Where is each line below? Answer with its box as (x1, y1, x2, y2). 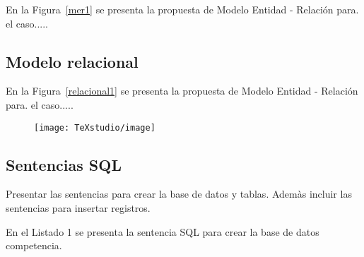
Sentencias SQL (6, 153, 122, 175)
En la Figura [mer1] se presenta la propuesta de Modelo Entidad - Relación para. (6, 2, 359, 16)
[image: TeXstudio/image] (34, 122, 155, 133)
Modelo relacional (6, 50, 139, 72)
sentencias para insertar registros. (6, 201, 151, 215)
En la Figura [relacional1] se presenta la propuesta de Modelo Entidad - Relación (6, 83, 358, 98)
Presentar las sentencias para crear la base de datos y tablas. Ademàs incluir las (6, 186, 352, 201)
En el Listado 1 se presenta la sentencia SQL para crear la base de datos (6, 224, 319, 239)
